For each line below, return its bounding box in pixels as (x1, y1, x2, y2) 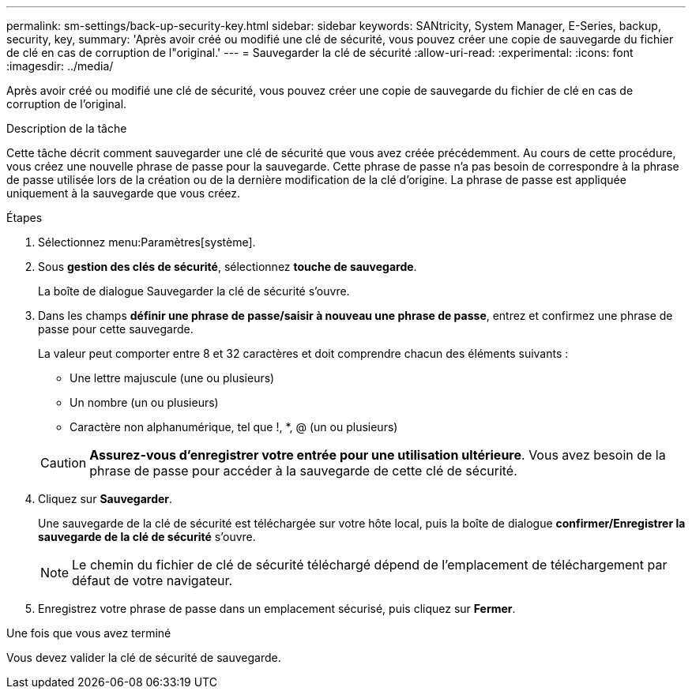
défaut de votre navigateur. (72, 573, 233, 588)
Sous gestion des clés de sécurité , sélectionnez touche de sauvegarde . (38, 260, 417, 273)
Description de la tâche (6, 122, 127, 135)
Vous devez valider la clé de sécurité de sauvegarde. (6, 651, 281, 664)
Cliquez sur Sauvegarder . (38, 492, 173, 505)
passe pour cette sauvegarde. (38, 322, 194, 336)
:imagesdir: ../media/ (6, 59, 114, 73)
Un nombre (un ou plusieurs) (70, 396, 219, 409)
